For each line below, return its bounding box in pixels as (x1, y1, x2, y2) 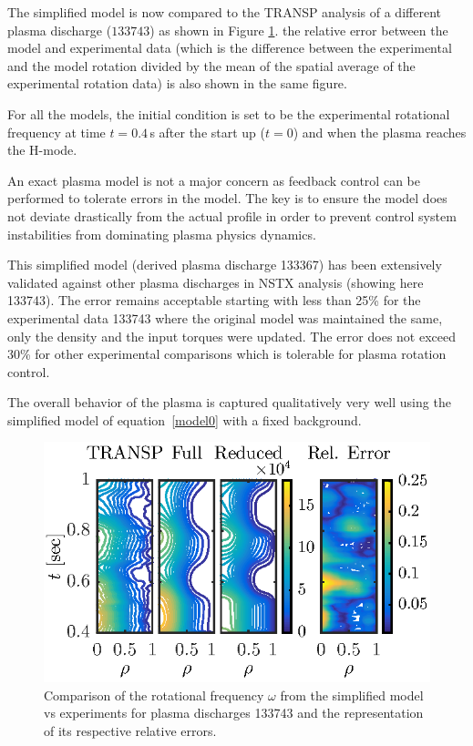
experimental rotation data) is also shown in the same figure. (7, 74, 347, 93)
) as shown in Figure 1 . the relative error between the (149, 20, 448, 39)
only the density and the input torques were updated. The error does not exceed (7, 326, 456, 345)
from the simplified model (280, 685, 424, 704)
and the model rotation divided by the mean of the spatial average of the (7, 56, 416, 75)
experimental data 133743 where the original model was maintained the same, (7, 308, 443, 327)
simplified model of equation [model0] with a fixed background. (7, 410, 362, 429)
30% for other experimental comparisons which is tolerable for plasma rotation (7, 344, 447, 363)
